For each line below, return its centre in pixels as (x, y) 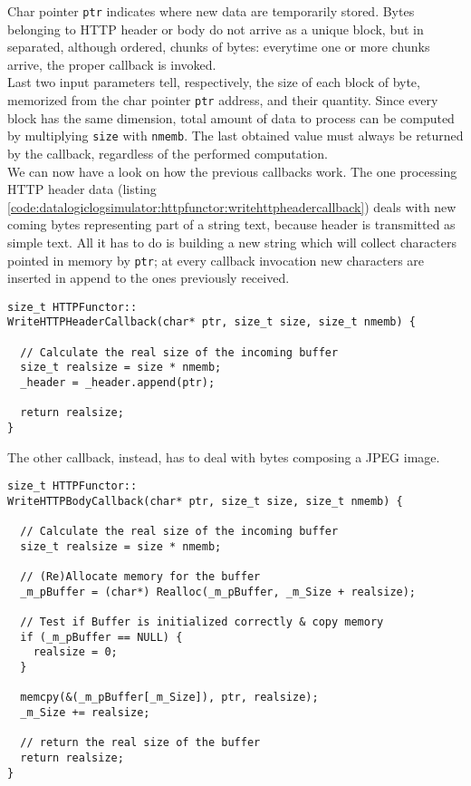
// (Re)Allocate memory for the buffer (140, 577)
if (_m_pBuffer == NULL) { (101, 637)
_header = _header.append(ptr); (118, 383)
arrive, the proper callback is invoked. (112, 64)
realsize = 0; (75, 652)
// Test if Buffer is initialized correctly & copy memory (202, 622)
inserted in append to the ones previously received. (149, 278)
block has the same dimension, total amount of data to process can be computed (231, 117)
